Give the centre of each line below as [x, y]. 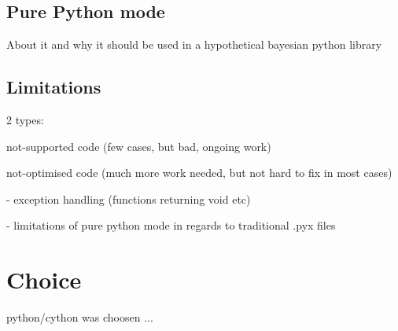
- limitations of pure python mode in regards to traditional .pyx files [171, 225]
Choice [44, 280]
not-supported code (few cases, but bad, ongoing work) [139, 146]
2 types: [25, 120]
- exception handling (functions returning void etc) [129, 199]
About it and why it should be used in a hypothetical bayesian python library [194, 44]
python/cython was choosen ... [80, 317]
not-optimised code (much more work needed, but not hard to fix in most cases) [199, 173]
